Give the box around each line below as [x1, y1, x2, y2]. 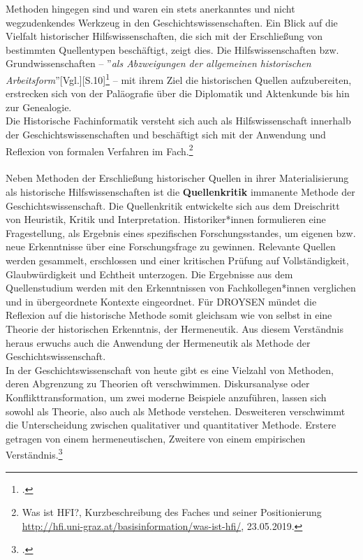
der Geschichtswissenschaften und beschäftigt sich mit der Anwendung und [6, 127, 326, 141]
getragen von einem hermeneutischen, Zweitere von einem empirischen [6, 431, 306, 445]
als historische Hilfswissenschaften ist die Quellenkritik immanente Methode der [6, 185, 355, 199]
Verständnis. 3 [6, 445, 63, 461]
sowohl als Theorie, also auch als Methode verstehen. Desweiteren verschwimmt [6, 403, 346, 418]
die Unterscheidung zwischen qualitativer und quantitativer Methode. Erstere [6, 417, 336, 432]
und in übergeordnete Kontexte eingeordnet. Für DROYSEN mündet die [6, 294, 317, 308]
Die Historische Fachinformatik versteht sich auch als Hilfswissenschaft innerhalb [6, 113, 351, 128]
